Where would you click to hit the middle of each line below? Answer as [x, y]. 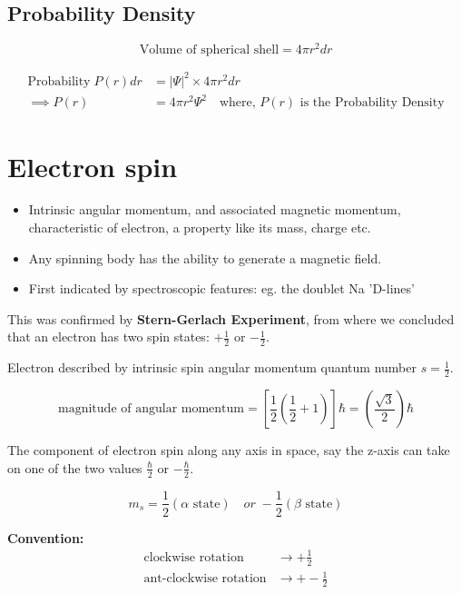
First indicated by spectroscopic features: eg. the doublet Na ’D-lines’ [221, 288]
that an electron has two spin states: [108, 337]
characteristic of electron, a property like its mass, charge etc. [200, 228]
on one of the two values [75, 467]
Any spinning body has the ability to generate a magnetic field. [205, 257]
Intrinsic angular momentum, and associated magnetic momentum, [215, 209]
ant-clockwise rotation [205, 579]
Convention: [46, 537]
